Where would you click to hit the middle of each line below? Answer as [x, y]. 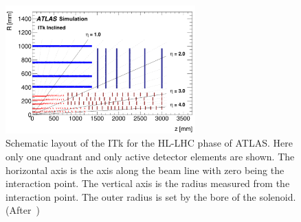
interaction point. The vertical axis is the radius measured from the [148, 183]
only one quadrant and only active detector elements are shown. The [150, 156]
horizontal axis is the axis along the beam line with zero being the [145, 170]
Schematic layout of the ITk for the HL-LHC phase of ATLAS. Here [149, 143]
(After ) [23, 210]
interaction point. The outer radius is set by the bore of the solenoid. [151, 196]
